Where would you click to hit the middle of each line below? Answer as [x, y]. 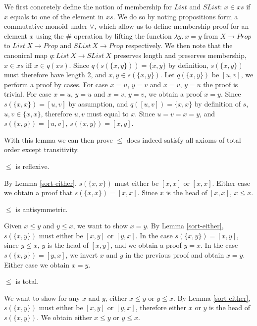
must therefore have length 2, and [55, 75]
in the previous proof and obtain [175, 255]
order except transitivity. [42, 149]
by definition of [217, 103]
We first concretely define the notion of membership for [88, 6]
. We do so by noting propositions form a [176, 16]
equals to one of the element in [57, 16]
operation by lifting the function [123, 35]
